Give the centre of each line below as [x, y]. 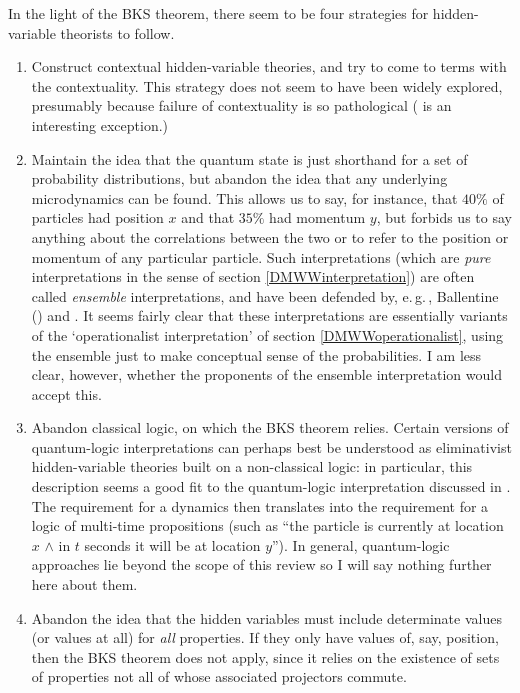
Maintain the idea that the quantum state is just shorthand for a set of [249, 158]
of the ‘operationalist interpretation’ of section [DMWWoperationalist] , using [267, 334]
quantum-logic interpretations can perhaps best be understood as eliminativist [271, 446]
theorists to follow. [117, 32]
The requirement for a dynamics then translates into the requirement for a [260, 505]
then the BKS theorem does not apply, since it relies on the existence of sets [265, 656]
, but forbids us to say [444, 217]
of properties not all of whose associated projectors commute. [219, 676]
